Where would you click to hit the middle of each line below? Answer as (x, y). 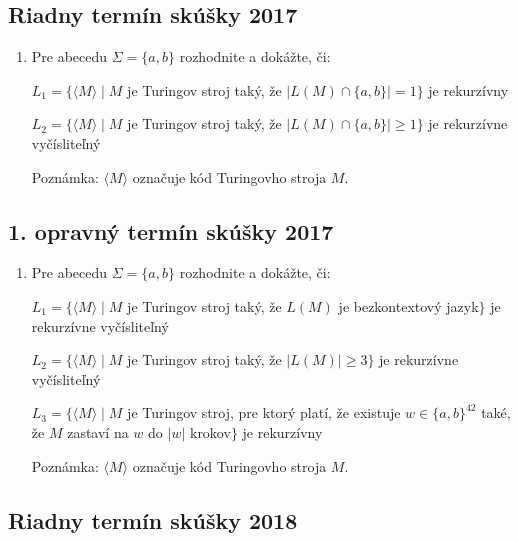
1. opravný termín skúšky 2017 (171, 230)
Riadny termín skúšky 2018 (153, 519)
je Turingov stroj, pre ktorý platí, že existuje (264, 412)
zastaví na (98, 431)
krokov (210, 431)
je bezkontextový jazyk (408, 305)
